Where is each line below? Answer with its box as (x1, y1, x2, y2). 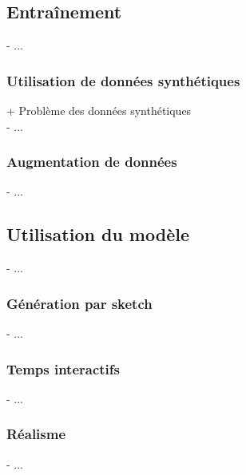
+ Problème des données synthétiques (6, 102, 192, 119)
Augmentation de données (6, 152, 177, 172)
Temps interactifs (6, 358, 120, 378)
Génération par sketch (6, 293, 153, 313)
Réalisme (6, 424, 66, 444)
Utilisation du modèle (6, 222, 189, 247)
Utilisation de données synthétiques (6, 70, 240, 90)
